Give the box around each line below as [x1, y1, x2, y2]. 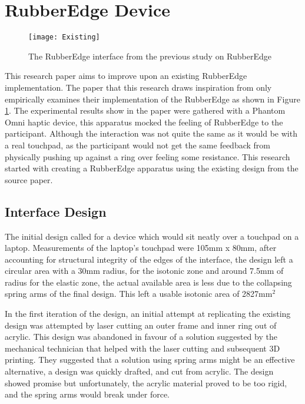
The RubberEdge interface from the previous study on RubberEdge [28, 49, 271, 62]
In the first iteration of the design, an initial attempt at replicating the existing [5, 307, 291, 320]
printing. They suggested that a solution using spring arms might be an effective [5, 353, 295, 366]
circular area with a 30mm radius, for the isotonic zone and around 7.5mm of [5, 264, 284, 277]
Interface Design [5, 202, 107, 220]
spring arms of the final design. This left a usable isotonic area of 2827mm [5, 287, 273, 300]
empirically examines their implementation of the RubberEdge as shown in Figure [5, 92, 300, 105]
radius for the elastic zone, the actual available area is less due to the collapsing [5, 276, 292, 288]
